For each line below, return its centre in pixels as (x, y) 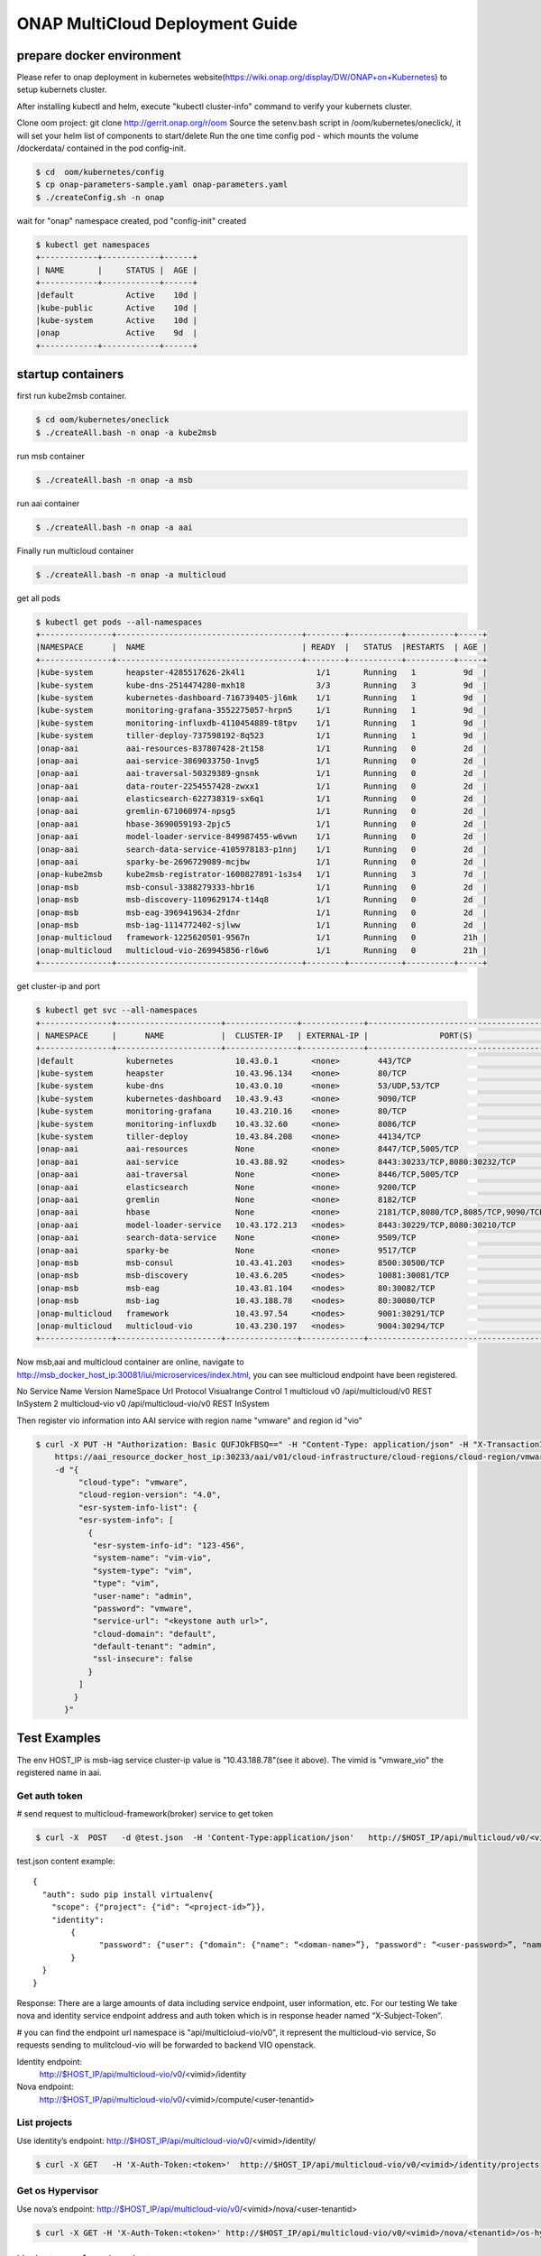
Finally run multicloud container (75, 550)
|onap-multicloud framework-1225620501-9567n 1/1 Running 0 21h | (261, 938)
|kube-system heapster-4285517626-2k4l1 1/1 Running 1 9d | (261, 673)
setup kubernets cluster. (62, 89)
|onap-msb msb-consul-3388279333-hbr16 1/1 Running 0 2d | (261, 887)
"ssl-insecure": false (142, 1659)
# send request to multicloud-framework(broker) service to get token (145, 1814)
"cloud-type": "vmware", (133, 1482)
